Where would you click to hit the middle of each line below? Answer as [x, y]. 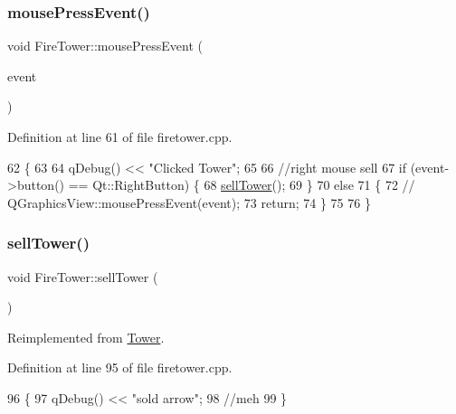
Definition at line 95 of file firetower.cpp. [120, 367]
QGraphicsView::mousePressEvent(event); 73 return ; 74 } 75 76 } [189, 202]
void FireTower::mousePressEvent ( [105, 46]
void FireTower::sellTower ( [83, 276]
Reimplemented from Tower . [86, 337]
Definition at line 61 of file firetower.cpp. [120, 136]
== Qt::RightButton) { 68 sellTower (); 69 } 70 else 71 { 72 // [242, 185]
